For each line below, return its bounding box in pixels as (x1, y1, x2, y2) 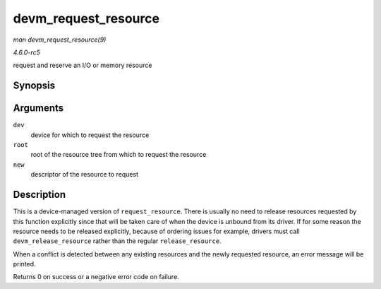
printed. (13, 260, 36, 269)
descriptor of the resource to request (30, 170, 139, 179)
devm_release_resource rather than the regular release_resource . (13, 237, 222, 245)
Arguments (13, 102, 64, 114)
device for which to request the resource (30, 131, 150, 139)
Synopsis (13, 80, 56, 92)
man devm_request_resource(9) (13, 35, 107, 44)
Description (13, 189, 66, 201)
